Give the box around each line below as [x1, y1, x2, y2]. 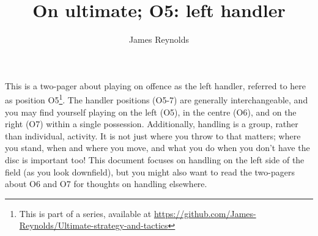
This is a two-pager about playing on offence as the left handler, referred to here [5, 79, 306, 92]
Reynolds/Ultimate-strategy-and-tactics [19, 219, 168, 232]
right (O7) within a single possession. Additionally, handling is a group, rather [5, 117, 298, 130]
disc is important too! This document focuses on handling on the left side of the [5, 153, 305, 166]
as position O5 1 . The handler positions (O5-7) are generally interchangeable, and [5, 92, 308, 106]
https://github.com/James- [153, 207, 256, 219]
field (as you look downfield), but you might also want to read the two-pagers [5, 165, 295, 178]
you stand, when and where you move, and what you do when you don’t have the [5, 141, 310, 154]
